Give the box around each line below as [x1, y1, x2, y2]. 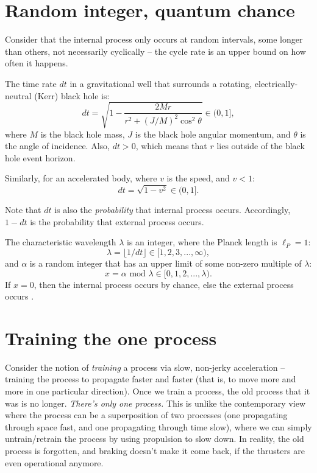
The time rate [5, 77, 57, 89]
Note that [5, 203, 41, 216]
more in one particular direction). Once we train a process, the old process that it [5, 385, 310, 398]
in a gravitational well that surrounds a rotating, [69, 77, 252, 89]
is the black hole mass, [40, 127, 125, 140]
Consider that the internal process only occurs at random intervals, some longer [5, 33, 303, 46]
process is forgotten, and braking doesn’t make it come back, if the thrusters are [5, 444, 305, 457]
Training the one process [5, 325, 217, 350]
